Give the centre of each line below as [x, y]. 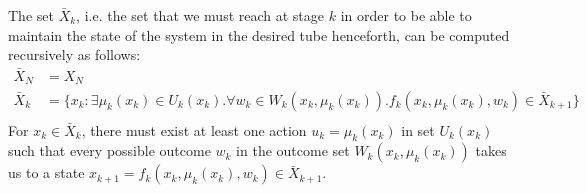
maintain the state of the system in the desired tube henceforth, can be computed [259, 34]
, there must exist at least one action [194, 129]
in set [418, 129]
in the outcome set [293, 150]
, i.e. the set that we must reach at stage [200, 15]
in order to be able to [406, 15]
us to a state [46, 172]
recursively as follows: [74, 54]
